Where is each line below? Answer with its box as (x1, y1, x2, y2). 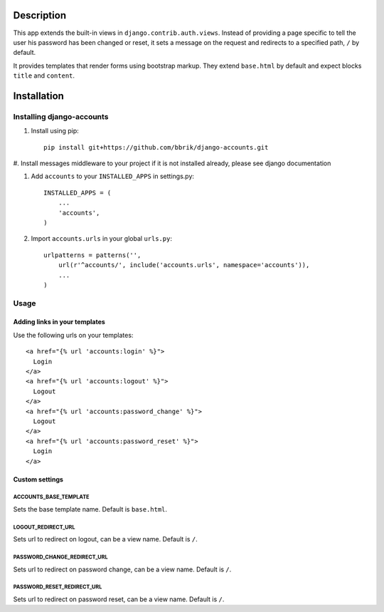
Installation (13, 90, 64, 102)
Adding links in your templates (13, 318, 106, 326)
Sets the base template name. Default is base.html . (13, 504, 167, 513)
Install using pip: (31, 127, 80, 135)
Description (13, 9, 67, 21)
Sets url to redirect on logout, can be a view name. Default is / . (13, 535, 198, 544)
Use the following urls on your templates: (13, 331, 134, 339)
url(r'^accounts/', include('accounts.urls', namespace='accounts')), (58, 261, 310, 269)
